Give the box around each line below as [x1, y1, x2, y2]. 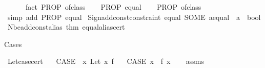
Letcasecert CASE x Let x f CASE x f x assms [7, 56, 204, 66]
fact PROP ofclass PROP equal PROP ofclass [25, 2, 201, 12]
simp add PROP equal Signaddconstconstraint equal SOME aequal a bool [7, 11, 261, 22]
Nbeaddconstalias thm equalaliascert [7, 21, 125, 32]
